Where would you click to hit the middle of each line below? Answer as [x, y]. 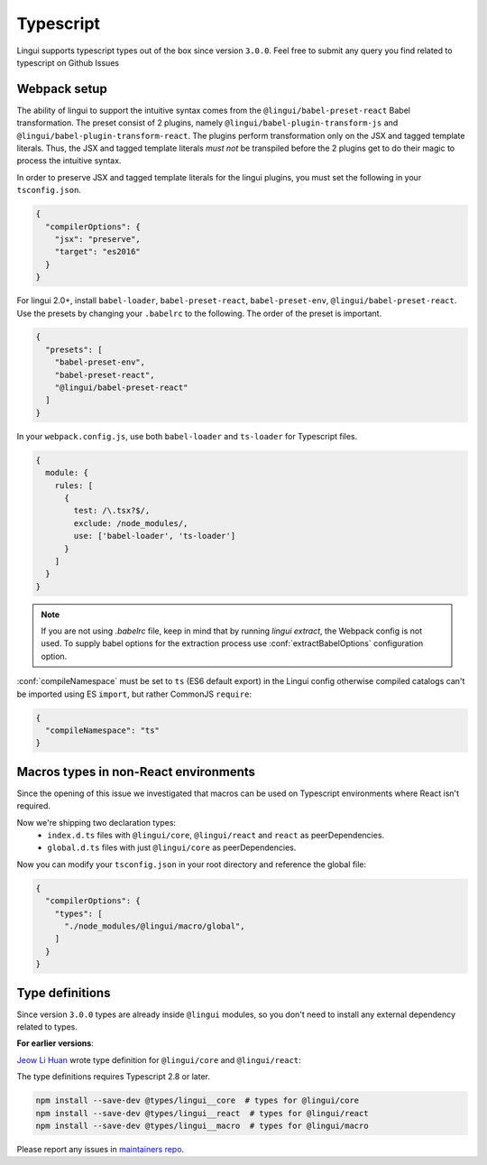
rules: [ [74, 485]
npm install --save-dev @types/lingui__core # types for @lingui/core [198, 1100]
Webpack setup [62, 89]
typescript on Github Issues [68, 62]
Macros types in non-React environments [136, 772]
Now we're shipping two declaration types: [96, 822]
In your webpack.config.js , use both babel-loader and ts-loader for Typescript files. [187, 436]
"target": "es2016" [98, 252]
